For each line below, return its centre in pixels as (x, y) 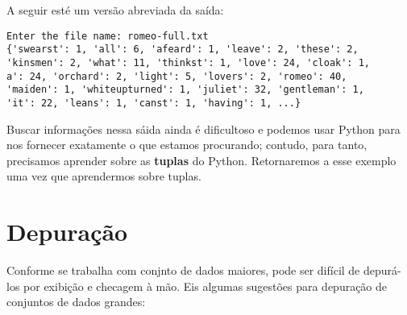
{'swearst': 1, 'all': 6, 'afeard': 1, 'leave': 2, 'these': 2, (183, 50)
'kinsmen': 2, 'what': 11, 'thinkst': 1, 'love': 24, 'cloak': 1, (189, 62)
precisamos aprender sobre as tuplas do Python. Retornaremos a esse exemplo (201, 160)
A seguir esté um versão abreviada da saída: (115, 10)
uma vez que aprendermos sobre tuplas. (104, 176)
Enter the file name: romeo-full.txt (108, 36)
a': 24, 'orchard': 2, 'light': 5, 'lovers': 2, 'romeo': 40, (177, 76)
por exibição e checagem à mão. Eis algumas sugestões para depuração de (206, 286)
